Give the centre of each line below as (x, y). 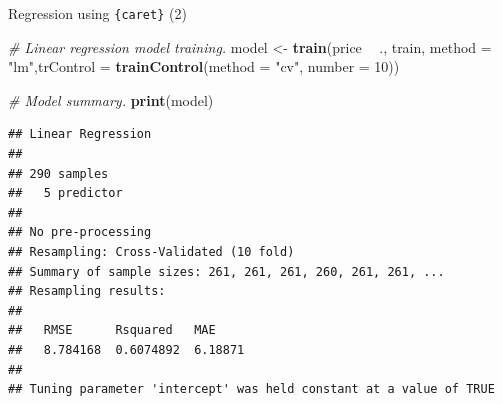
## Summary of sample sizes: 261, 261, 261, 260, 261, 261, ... (226, 271)
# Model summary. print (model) (111, 99)
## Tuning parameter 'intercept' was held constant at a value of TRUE (251, 389)
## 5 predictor (65, 193)
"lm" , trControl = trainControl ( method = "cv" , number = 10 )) (204, 66)
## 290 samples (58, 173)
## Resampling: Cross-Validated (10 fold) (151, 252)
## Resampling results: (87, 291)
